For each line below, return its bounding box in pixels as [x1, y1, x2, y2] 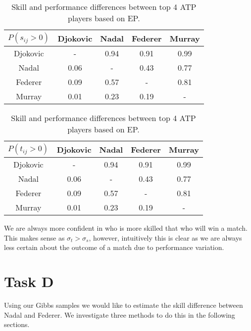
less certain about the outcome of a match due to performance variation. [4, 242, 224, 252]
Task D [4, 271, 54, 291]
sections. [4, 319, 30, 330]
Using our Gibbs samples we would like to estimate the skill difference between [4, 299, 243, 310]
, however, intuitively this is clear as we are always [89, 232, 242, 243]
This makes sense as [4, 232, 65, 243]
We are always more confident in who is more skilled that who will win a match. [4, 223, 248, 233]
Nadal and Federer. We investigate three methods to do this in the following [4, 309, 235, 320]
